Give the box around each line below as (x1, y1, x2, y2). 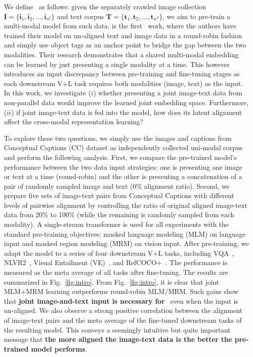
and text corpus (57, 11, 104, 21)
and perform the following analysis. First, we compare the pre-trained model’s (4, 152, 237, 162)
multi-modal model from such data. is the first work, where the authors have (4, 21, 236, 31)
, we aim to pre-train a (162, 11, 231, 21)
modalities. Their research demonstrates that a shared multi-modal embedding (4, 49, 239, 59)
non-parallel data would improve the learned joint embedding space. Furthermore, (4, 97, 249, 107)
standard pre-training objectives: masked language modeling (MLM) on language (4, 228, 246, 239)
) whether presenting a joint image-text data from (93, 88, 242, 98)
